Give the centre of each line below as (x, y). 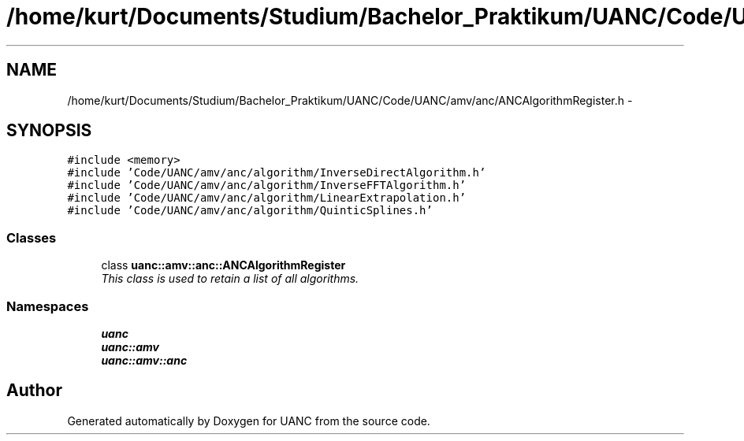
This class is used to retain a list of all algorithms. (230, 279)
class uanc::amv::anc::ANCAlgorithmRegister (223, 265)
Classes (32, 237)
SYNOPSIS (49, 131)
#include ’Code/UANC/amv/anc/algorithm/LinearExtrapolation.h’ (267, 198)
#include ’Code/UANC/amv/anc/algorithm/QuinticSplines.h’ (250, 211)
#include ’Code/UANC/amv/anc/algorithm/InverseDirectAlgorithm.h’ (277, 173)
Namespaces (48, 306)
